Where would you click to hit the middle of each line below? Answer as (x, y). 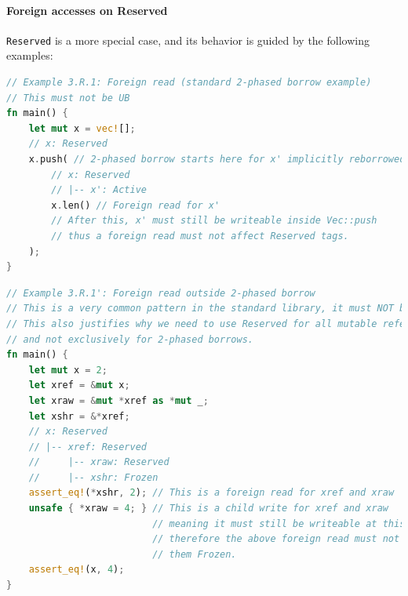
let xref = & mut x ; (79, 385)
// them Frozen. (195, 554)
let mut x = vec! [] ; (82, 128)
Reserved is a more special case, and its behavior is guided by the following (188, 40)
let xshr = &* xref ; (79, 416)
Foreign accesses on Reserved (87, 10)
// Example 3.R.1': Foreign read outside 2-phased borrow (161, 293)
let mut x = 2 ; (68, 370)
